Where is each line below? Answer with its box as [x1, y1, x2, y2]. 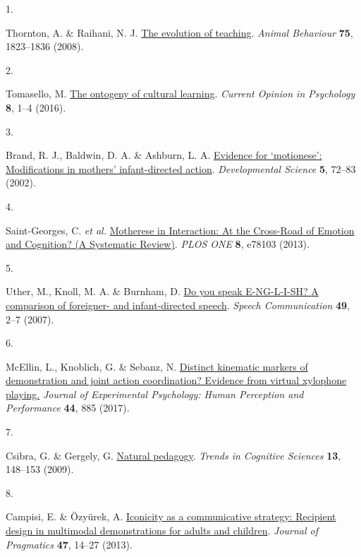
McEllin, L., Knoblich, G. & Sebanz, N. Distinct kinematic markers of [6, 359, 308, 373]
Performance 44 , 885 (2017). [6, 400, 130, 415]
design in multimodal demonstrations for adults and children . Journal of [6, 523, 319, 538]
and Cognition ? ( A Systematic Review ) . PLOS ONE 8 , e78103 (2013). [6, 236, 310, 251]
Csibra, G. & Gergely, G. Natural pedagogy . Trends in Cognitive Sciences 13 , [6, 448, 341, 462]
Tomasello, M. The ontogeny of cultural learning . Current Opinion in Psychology [6, 86, 355, 101]
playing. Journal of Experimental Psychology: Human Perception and [6, 386, 304, 401]
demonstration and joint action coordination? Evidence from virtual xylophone [6, 373, 347, 388]
